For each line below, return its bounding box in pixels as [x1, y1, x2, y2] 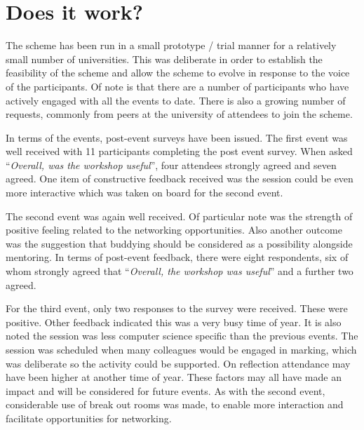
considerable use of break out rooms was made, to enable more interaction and [6, 397, 344, 412]
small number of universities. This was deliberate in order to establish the [6, 51, 323, 66]
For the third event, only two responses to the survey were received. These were [6, 301, 348, 316]
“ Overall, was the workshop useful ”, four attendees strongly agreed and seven [6, 157, 337, 172]
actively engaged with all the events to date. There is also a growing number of [6, 93, 346, 107]
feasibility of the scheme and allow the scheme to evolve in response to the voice [6, 65, 350, 80]
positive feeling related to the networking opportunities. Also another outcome [6, 222, 342, 237]
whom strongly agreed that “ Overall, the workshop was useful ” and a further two [6, 264, 353, 278]
